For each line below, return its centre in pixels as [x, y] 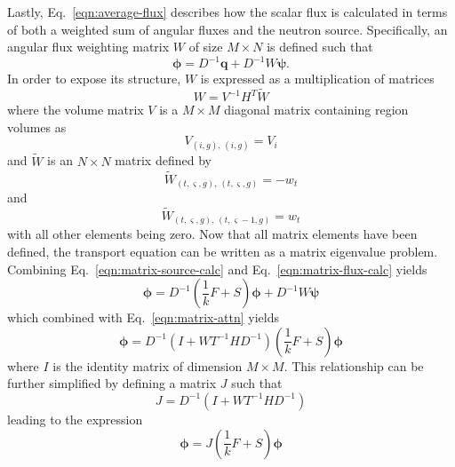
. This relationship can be [354, 365]
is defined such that [320, 47]
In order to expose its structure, [94, 79]
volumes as [37, 127]
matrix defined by [163, 160]
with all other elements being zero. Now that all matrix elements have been [212, 234]
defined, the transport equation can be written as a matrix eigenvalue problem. [223, 251]
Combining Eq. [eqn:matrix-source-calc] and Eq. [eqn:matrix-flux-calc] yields [217, 269]
